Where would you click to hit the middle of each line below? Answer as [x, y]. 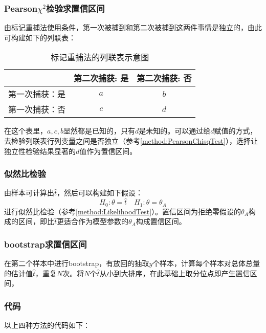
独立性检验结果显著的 [40, 151]
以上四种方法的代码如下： [47, 325]
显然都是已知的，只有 [99, 131]
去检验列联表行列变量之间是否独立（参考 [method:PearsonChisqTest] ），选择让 [131, 141]
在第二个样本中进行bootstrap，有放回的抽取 [77, 263]
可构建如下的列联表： [40, 37]
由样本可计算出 [29, 193]
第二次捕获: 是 [101, 78]
